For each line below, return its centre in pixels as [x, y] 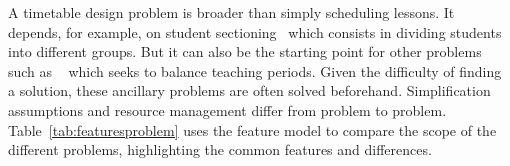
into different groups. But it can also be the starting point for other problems [245, 51]
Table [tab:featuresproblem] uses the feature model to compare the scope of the [252, 129]
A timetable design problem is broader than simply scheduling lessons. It [231, 12]
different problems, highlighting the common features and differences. [220, 149]
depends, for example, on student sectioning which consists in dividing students [255, 31]
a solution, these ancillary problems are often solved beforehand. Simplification [249, 90]
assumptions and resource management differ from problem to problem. [227, 109]
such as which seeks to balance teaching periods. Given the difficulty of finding [255, 70]
